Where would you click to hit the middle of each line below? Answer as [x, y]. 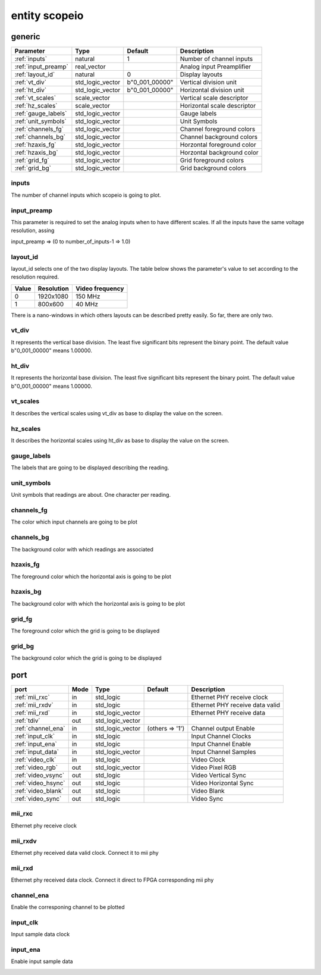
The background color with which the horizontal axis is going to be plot [98, 603]
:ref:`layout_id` [35, 74]
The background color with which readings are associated [82, 549]
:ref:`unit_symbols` [40, 121]
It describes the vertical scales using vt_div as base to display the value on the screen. [117, 413]
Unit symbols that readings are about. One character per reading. [91, 495]
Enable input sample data [42, 961]
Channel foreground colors [218, 129]
